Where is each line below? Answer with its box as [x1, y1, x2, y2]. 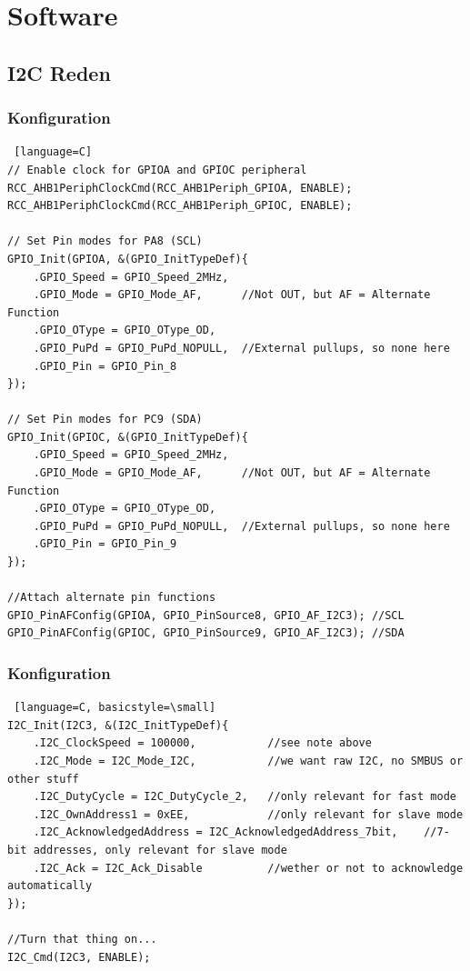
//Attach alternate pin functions [7, 591, 216, 605]
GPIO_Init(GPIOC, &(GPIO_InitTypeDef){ [7, 430, 248, 444]
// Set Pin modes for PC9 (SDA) [7, 413, 203, 426]
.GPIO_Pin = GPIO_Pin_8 [33, 359, 177, 373]
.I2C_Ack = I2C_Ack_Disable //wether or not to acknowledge [33, 861, 464, 875]
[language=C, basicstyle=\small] [14, 701, 216, 715]
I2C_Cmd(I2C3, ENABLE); [7, 950, 151, 964]
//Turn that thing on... [7, 932, 157, 946]
